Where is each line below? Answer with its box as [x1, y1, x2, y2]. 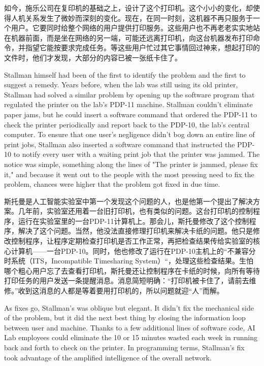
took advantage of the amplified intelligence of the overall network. [4, 352, 212, 362]
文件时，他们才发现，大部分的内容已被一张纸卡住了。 [4, 52, 182, 62]
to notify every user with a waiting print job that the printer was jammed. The [13, 149, 260, 159]
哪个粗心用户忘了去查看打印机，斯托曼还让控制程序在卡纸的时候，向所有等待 [4, 265, 260, 276]
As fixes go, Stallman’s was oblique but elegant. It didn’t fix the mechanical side [4, 302, 254, 313]
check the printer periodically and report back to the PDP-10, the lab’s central [4, 119, 250, 129]
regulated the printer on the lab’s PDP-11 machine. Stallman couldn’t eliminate [4, 99, 253, 110]
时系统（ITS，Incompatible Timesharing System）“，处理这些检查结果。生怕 [4, 255, 253, 266]
